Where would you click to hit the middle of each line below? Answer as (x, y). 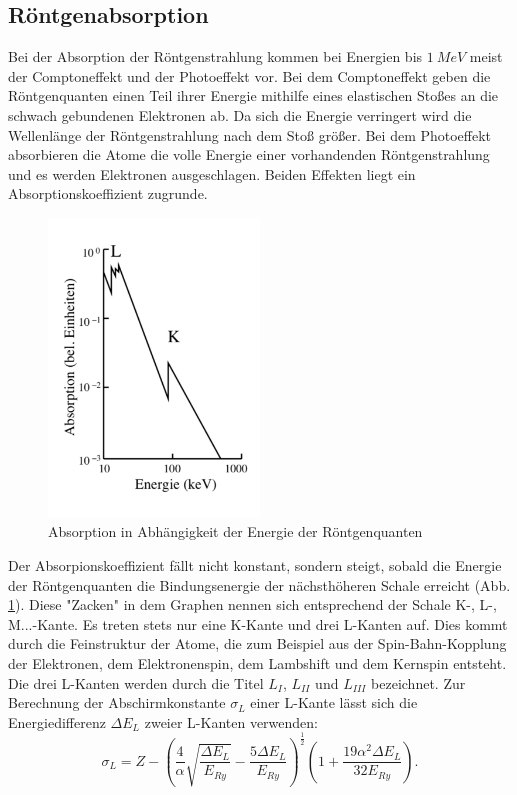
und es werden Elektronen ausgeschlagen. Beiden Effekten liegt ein (212, 173)
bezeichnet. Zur (418, 682)
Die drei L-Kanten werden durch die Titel (136, 682)
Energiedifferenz (57, 721)
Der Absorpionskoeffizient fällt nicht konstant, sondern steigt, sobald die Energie (255, 564)
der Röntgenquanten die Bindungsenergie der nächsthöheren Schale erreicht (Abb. (259, 584)
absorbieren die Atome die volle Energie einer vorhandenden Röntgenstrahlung (249, 154)
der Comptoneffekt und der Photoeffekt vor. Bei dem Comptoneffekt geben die (249, 75)
